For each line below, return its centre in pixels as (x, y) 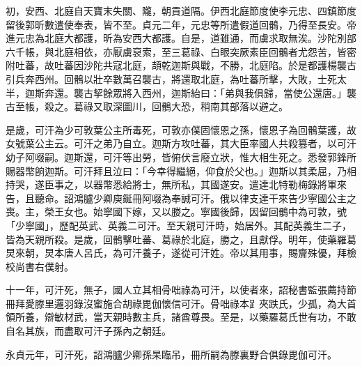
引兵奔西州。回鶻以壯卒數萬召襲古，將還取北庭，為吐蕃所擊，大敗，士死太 (176, 78)
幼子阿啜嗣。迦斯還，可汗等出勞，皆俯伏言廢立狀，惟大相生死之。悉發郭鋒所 (181, 157)
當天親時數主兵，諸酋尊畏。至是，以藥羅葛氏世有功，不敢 (225, 317)
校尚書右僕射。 (40, 266)
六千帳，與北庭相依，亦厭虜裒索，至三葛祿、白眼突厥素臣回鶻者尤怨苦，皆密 (181, 51)
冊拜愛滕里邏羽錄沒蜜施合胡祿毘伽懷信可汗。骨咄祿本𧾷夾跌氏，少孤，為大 (176, 303)
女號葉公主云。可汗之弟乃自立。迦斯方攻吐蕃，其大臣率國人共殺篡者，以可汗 (181, 143)
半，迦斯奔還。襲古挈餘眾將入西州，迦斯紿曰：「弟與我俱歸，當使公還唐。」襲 (181, 92)
